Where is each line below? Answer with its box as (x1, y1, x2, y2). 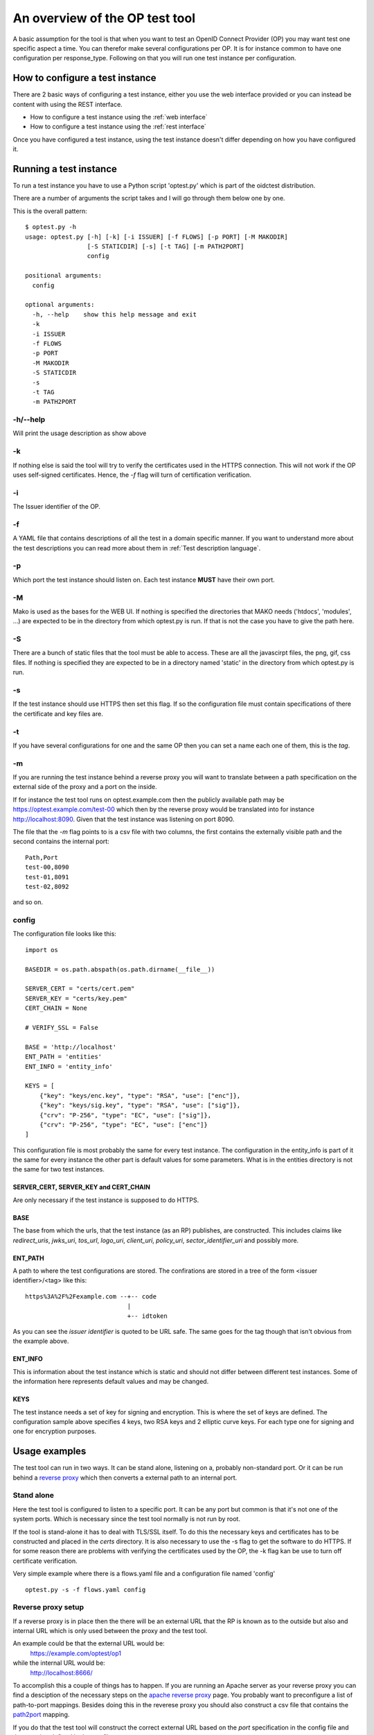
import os (25, 946, 58, 954)
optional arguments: (25, 301, 95, 309)
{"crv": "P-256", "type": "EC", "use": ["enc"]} (39, 1121, 208, 1128)
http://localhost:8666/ (30, 1668, 93, 1677)
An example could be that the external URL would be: (12, 1639, 166, 1648)
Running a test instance (12, 163, 118, 175)
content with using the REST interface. (12, 100, 123, 108)
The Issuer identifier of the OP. (12, 502, 100, 511)
